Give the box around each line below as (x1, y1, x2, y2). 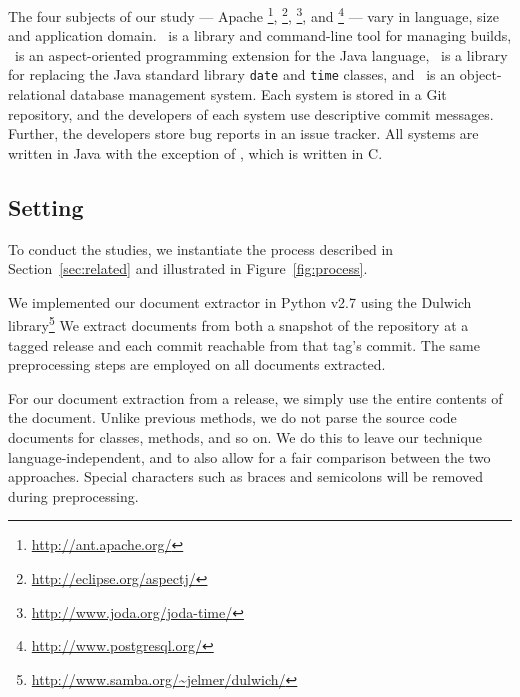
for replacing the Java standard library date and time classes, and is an (8, 64, 455, 85)
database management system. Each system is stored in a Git (70, 84, 447, 105)
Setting (8, 191, 84, 222)
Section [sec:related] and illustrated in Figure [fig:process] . (8, 258, 368, 279)
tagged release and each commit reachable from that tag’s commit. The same (8, 334, 480, 355)
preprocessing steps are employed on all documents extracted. (8, 354, 386, 375)
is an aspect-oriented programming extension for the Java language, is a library (14, 44, 508, 65)
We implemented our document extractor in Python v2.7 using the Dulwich (8, 291, 472, 312)
